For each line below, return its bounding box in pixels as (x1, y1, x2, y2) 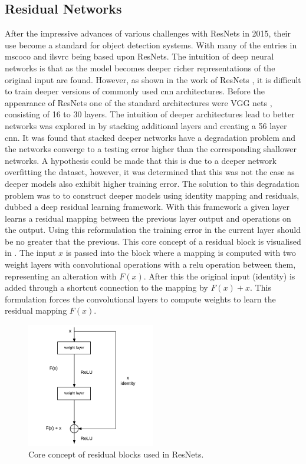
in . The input (5, 246, 56, 259)
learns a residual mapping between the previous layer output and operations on (5, 212, 291, 224)
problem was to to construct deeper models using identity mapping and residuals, (5, 189, 300, 201)
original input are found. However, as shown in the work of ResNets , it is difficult (5, 73, 301, 85)
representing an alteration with (5, 269, 117, 282)
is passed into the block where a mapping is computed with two (65, 246, 296, 259)
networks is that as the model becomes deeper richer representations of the (5, 61, 275, 74)
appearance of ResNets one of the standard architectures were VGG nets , (5, 96, 272, 108)
